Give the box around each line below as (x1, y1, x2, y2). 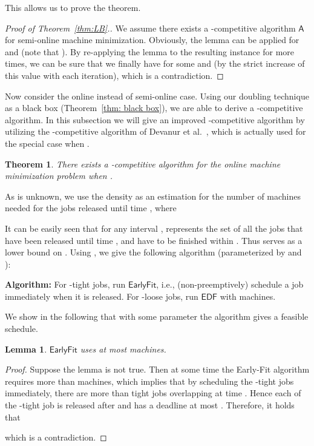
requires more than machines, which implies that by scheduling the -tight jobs (5, 374, 294, 387)
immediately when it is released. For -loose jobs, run (5, 289, 198, 302)
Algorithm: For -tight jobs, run (5, 278, 126, 291)
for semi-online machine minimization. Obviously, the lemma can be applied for (5, 33, 299, 46)
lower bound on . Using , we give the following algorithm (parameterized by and (5, 246, 302, 258)
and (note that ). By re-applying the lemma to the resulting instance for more (5, 45, 295, 58)
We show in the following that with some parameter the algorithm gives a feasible (5, 310, 309, 323)
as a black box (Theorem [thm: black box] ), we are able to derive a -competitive (5, 101, 303, 114)
